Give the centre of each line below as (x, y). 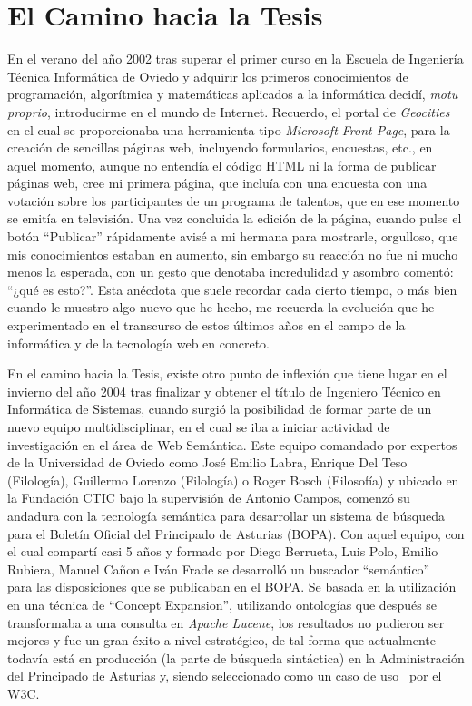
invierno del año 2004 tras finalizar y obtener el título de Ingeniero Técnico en (224, 391)
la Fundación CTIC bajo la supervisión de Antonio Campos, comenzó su (209, 498)
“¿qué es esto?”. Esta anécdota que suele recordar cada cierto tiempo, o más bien (232, 289)
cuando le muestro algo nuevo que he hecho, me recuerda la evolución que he (221, 307)
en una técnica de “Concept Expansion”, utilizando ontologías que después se (222, 604)
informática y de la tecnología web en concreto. (139, 343)
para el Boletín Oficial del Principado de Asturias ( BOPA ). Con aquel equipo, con (236, 533)
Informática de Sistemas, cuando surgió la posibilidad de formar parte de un (220, 409)
